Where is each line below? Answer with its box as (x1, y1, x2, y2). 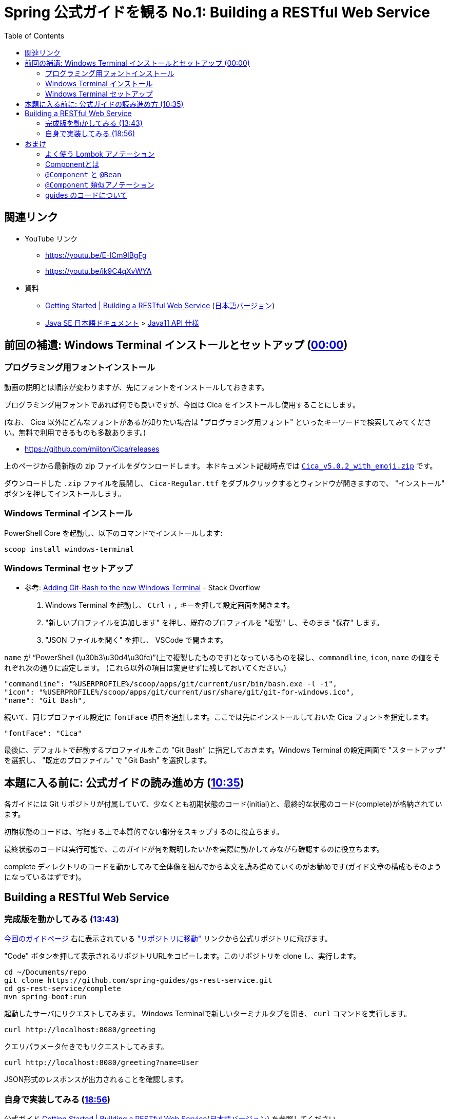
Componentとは (45, 159, 100, 169)
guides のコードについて (45, 190, 127, 199)
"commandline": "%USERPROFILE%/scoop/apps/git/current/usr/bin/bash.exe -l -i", (4, 680, 338, 688)
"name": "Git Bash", (4, 696, 87, 705)
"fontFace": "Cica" (4, 729, 82, 738)
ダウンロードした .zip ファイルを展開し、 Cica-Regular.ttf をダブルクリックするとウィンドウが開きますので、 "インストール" (4, 478, 445, 488)
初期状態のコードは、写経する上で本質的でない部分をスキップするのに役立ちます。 (4, 827, 284, 836)
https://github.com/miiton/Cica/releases (25, 444, 160, 453)
